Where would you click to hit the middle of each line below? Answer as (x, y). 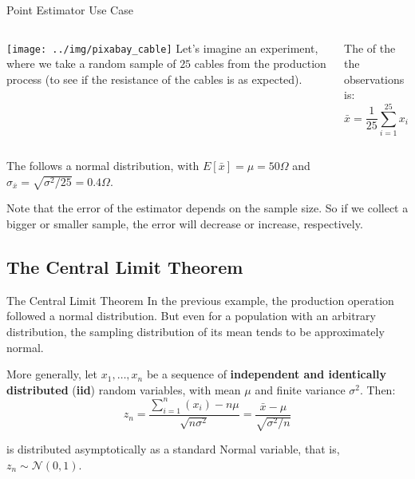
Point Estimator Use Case (70, 10)
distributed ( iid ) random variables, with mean (124, 389)
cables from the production (260, 63)
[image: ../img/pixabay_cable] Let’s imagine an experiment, (162, 48)
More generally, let (52, 374)
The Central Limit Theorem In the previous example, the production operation (200, 300)
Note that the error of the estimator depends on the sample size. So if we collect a (207, 208)
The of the (370, 48)
